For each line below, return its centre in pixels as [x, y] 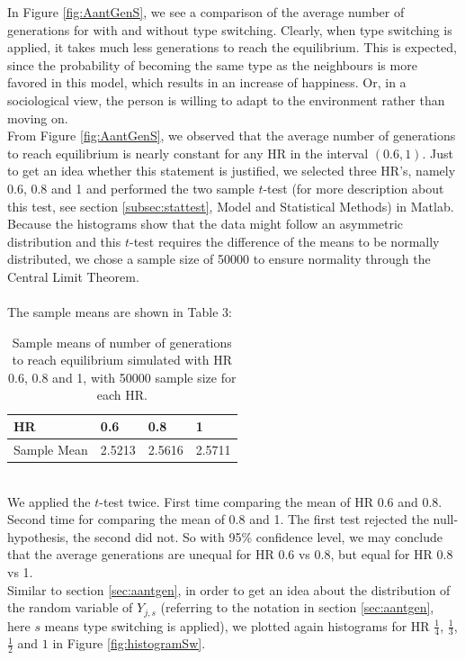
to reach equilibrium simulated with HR [122, 360]
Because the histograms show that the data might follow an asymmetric [206, 224]
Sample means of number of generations [122, 342]
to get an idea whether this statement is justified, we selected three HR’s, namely [232, 171]
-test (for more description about [353, 188]
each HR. [122, 395]
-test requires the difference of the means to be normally [284, 241]
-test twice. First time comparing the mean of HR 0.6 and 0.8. [271, 501]
